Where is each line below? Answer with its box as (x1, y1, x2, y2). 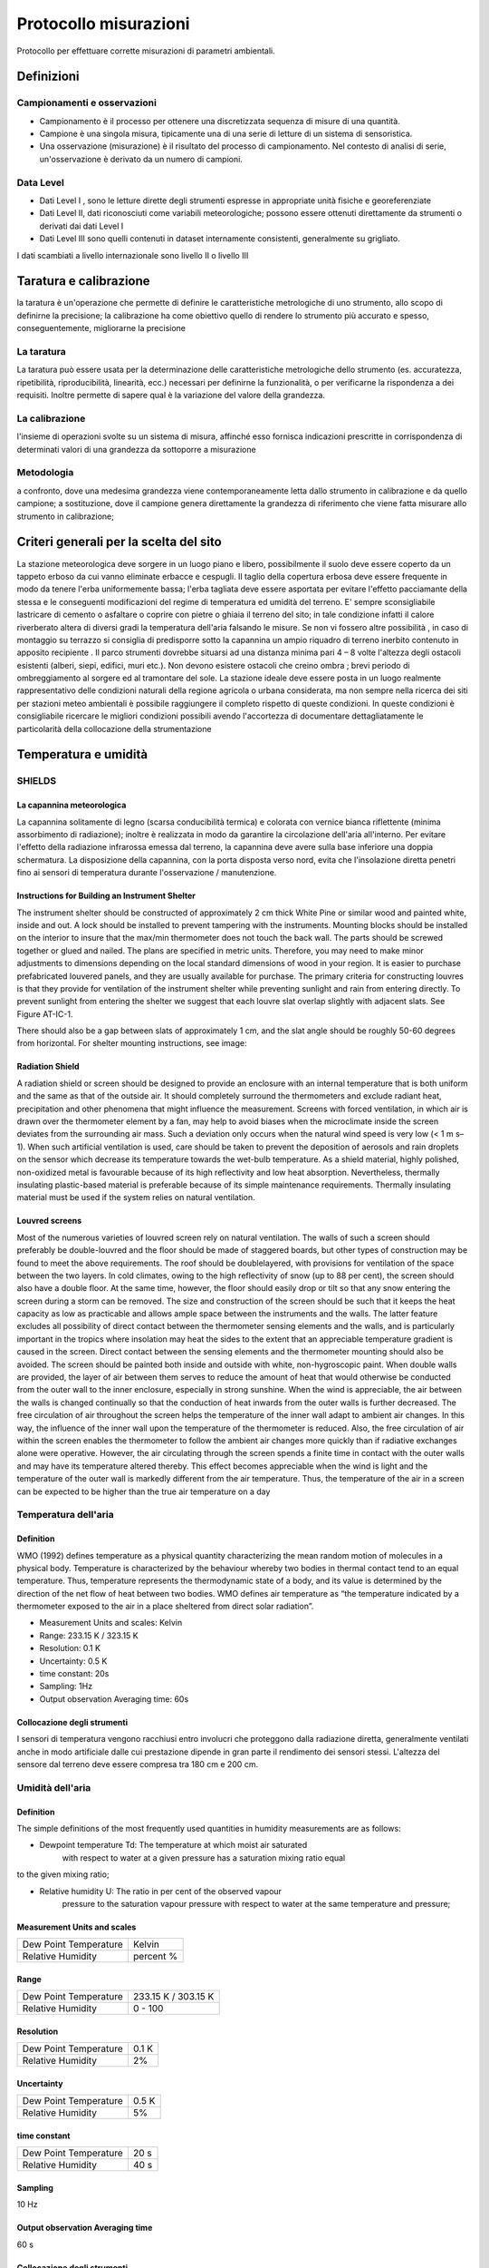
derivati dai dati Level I (39, 220, 124, 231)
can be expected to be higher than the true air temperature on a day (16, 1486, 271, 1497)
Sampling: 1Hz (39, 1681, 93, 1692)
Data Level (16, 176, 65, 189)
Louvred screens (16, 1216, 82, 1227)
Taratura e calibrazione (16, 273, 150, 289)
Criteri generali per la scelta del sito (16, 534, 222, 550)
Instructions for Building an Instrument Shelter (16, 890, 197, 902)
